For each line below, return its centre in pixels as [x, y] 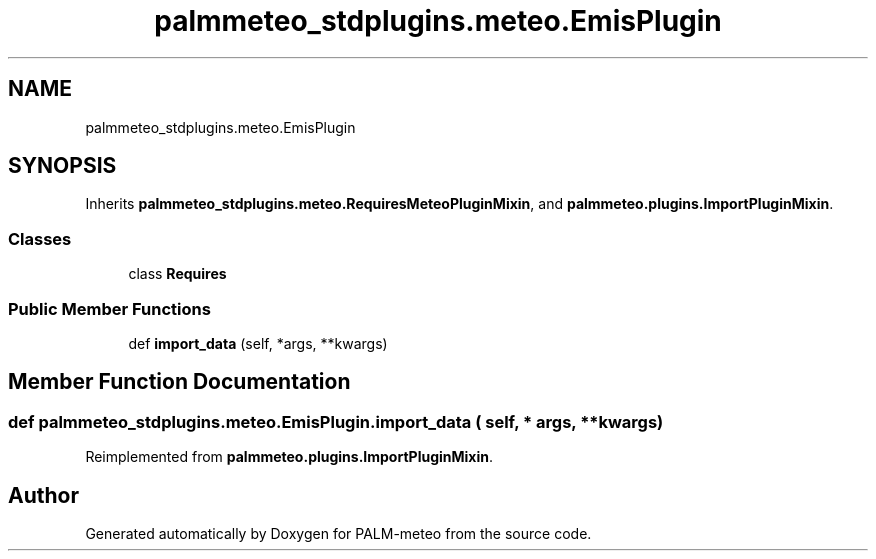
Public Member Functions [109, 308]
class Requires [177, 274]
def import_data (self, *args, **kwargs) [258, 343]
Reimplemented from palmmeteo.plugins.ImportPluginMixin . [289, 457]
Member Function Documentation [179, 382]
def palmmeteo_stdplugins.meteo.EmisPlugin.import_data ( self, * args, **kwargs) [336, 421]
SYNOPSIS [62, 166]
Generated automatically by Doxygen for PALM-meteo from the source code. [338, 533]
